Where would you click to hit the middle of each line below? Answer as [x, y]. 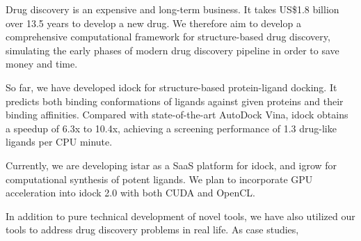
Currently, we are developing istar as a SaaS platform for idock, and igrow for [171, 165]
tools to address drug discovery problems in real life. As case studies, [152, 230]
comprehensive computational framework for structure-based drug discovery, [168, 37]
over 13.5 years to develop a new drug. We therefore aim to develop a [153, 23]
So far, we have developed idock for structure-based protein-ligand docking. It [171, 87]
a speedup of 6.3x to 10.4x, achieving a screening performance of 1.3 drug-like [171, 128]
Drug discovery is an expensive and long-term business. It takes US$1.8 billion [173, 9]
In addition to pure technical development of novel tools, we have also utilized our [180, 216]
